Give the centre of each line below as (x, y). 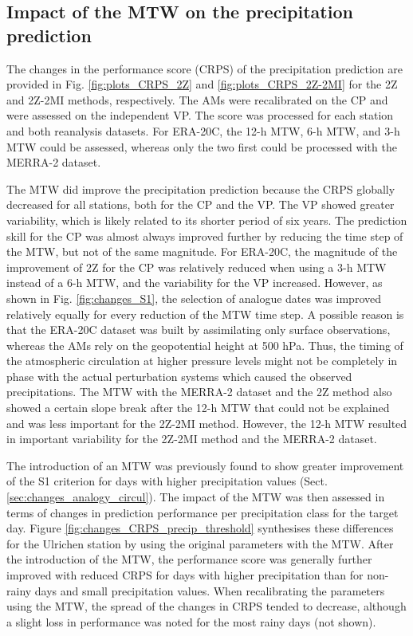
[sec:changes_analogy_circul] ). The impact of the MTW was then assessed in (196, 497)
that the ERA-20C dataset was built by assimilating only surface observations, (199, 330)
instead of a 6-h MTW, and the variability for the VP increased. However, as (195, 283)
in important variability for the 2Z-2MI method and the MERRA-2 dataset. (192, 439)
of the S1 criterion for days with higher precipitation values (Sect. (167, 481)
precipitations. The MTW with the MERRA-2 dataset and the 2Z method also (199, 392)
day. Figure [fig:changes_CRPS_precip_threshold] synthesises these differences (200, 528)
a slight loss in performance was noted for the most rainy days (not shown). (191, 621)
